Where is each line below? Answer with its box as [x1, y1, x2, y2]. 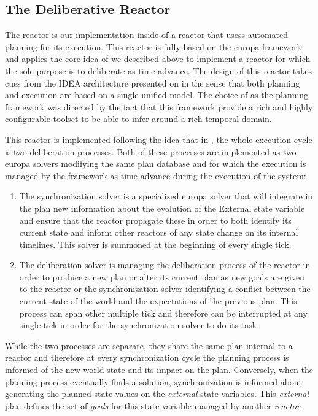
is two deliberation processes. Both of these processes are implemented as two [5, 145, 297, 158]
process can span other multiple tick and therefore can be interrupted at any [19, 306, 308, 319]
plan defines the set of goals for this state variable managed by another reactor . [5, 399, 303, 412]
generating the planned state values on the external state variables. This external [5, 387, 309, 400]
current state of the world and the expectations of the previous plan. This [19, 295, 297, 307]
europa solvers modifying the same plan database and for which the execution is [5, 157, 306, 170]
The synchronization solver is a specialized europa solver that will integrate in [19, 190, 313, 202]
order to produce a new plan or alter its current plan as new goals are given [19, 270, 304, 283]
